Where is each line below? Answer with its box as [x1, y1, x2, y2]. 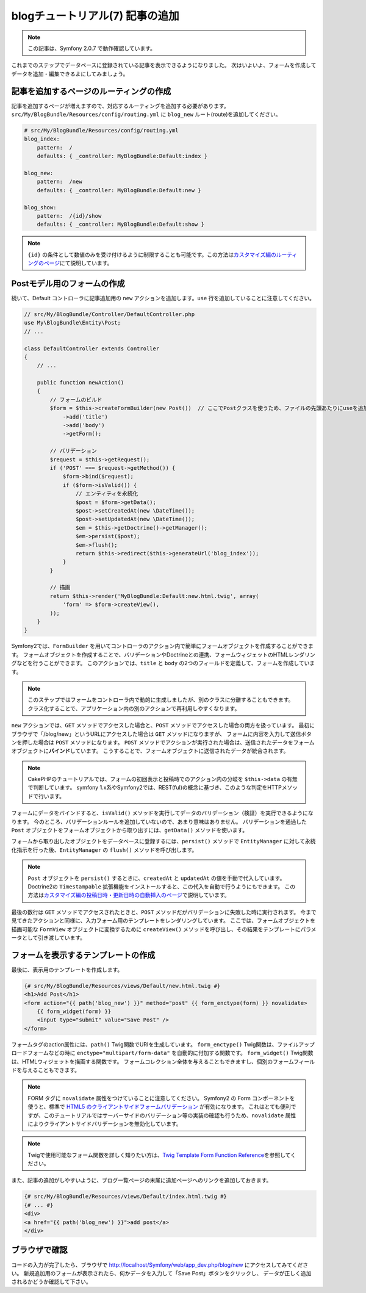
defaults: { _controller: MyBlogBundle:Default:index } [37, 153, 208, 160]
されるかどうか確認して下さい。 [11, 1278, 91, 1286]
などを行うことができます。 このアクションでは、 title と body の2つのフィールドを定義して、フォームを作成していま [16, 660, 315, 667]
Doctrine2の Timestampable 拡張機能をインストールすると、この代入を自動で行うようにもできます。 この [27, 882, 296, 890]
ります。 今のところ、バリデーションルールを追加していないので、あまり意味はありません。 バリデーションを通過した [11, 818, 307, 825]
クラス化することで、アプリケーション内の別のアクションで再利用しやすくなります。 [27, 705, 240, 712]
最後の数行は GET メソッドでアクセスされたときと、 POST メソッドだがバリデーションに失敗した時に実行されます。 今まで [11, 908, 317, 915]
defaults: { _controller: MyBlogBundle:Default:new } [37, 187, 201, 193]
